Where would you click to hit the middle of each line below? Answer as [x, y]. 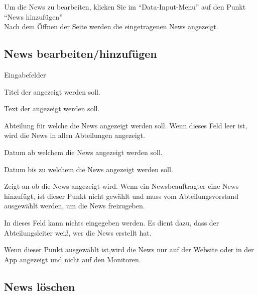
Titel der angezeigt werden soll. [52, 91]
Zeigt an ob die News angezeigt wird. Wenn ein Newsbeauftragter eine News [121, 186]
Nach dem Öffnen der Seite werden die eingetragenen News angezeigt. [111, 26]
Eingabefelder [25, 74]
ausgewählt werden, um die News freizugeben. [75, 206]
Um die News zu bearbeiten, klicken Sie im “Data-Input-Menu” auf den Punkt [125, 7]
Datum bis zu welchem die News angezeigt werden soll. [89, 169]
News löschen [40, 286]
